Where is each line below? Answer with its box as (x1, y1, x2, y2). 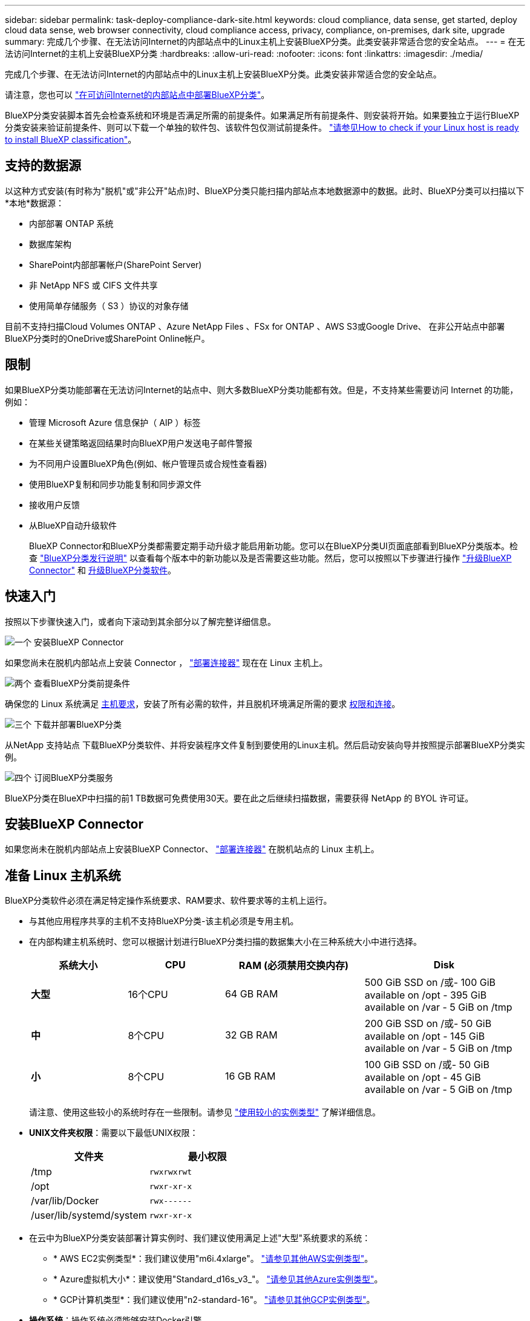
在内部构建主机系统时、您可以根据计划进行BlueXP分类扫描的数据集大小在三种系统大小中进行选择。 (29, 936, 422, 947)
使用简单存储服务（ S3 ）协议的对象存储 (29, 300, 189, 311)
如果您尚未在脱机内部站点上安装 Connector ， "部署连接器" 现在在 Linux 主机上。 (5, 657, 328, 668)
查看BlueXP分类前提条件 (33, 677, 131, 688)
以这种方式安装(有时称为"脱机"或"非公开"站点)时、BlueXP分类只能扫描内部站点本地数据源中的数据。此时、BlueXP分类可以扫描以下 (5, 185, 525, 196)
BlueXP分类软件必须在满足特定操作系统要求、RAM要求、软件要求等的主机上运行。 (5, 895, 332, 906)
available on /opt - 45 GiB (364, 1071, 481, 1084)
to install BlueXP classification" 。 (5, 134, 137, 145)
